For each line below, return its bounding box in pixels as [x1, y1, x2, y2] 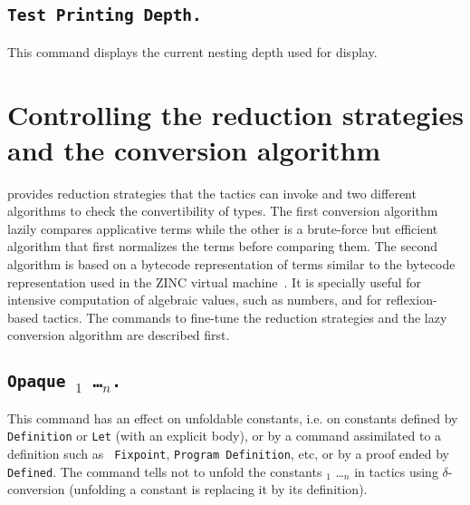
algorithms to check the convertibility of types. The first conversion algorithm [7, 201, 438, 220]
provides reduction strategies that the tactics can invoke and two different [7, 183, 417, 202]
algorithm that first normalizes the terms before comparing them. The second [7, 237, 437, 256]
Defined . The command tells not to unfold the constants [7, 461, 322, 481]
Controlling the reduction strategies [7, 95, 464, 132]
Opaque [7, 372, 66, 392]
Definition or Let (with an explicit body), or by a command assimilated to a [7, 426, 442, 445]
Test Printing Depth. [7, 5, 202, 25]
